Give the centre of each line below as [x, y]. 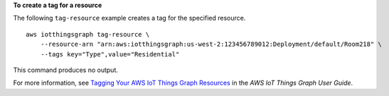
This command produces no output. [66, 70]
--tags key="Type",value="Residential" [110, 54]
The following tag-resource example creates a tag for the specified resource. [129, 18]
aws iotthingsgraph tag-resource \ [88, 34]
